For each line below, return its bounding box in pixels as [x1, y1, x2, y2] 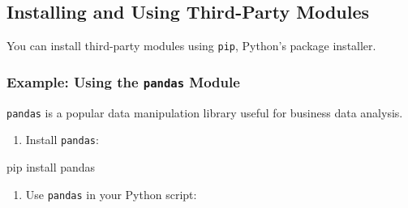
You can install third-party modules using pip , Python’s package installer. [6, 37, 376, 54]
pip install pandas [6, 158, 96, 175]
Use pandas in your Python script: [25, 185, 197, 202]
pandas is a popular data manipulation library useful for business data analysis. [6, 104, 403, 121]
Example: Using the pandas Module [6, 71, 240, 91]
